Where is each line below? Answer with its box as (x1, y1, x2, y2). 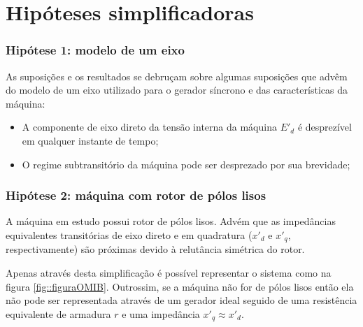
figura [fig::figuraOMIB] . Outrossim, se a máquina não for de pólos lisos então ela (6, 279, 354, 293)
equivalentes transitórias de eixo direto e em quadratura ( (6, 227, 252, 242)
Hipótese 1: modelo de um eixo (6, 41, 185, 59)
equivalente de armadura (6, 306, 111, 321)
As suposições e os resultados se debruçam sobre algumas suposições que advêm (6, 68, 348, 83)
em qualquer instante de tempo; (22, 133, 159, 147)
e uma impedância (122, 306, 200, 321)
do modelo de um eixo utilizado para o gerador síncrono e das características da (6, 82, 348, 97)
